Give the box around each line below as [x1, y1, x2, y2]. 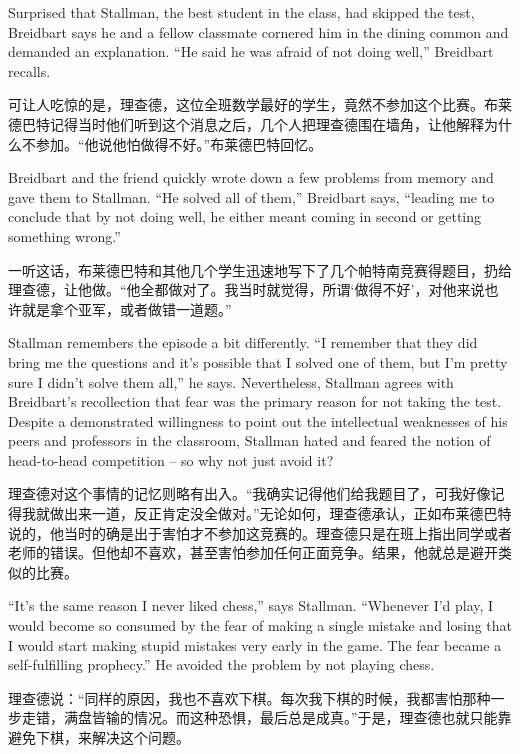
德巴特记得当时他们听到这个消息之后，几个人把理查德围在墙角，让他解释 [8, 113, 484, 134]
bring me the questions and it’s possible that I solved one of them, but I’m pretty [8, 351, 508, 372]
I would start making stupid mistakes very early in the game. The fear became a [8, 634, 502, 655]
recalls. [8, 60, 51, 81]
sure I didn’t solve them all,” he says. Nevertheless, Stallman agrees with [8, 371, 454, 392]
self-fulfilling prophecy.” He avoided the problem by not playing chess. [8, 654, 435, 675]
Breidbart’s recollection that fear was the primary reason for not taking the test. [8, 391, 502, 412]
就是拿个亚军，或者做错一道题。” [21, 298, 232, 319]
